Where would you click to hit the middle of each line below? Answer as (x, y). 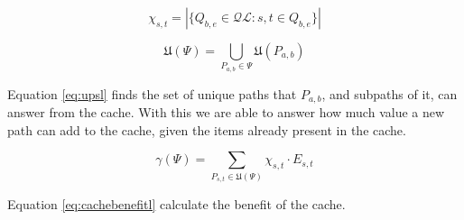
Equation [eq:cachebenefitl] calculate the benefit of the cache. (176, 204)
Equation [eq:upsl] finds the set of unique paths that (152, 93)
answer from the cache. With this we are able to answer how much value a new (226, 112)
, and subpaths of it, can (390, 93)
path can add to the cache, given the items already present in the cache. (207, 129)
